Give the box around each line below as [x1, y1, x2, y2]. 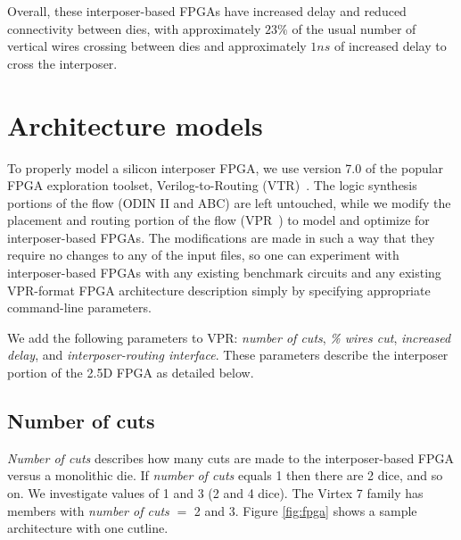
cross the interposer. [7, 54, 118, 72]
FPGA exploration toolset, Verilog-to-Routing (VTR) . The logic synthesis [7, 176, 417, 195]
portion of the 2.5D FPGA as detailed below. [7, 363, 254, 382]
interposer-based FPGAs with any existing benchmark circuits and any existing [7, 263, 441, 282]
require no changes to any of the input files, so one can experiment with [7, 245, 399, 264]
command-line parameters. [7, 298, 152, 317]
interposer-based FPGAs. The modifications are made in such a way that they [7, 228, 435, 246]
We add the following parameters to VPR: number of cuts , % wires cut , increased [7, 328, 451, 346]
